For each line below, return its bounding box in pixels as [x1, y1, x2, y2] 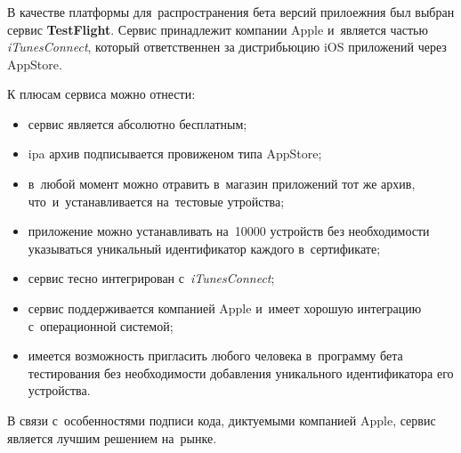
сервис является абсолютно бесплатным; [28, 114, 247, 133]
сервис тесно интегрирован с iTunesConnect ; [28, 269, 275, 287]
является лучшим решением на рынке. [7, 428, 217, 447]
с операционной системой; [28, 316, 174, 335]
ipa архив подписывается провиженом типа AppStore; [28, 144, 322, 163]
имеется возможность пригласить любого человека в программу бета [28, 346, 403, 365]
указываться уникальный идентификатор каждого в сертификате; [28, 239, 381, 257]
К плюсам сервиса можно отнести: [7, 85, 196, 103]
